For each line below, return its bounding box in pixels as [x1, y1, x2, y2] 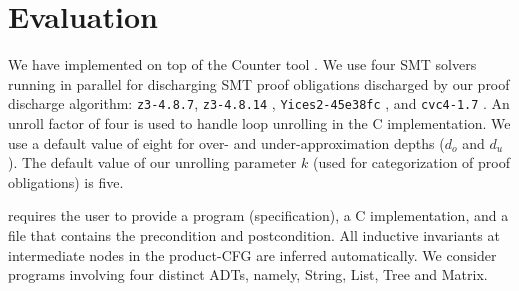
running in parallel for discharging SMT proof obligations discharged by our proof [8, 73, 510, 94]
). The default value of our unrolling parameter [8, 152, 297, 173]
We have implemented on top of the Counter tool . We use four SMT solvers [8, 54, 477, 75]
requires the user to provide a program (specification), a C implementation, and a [8, 205, 509, 226]
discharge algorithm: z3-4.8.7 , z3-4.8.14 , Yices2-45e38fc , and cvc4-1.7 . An [8, 93, 510, 114]
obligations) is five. [8, 171, 124, 192]
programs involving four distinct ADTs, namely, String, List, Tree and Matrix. [8, 264, 488, 285]
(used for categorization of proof [312, 152, 510, 173]
